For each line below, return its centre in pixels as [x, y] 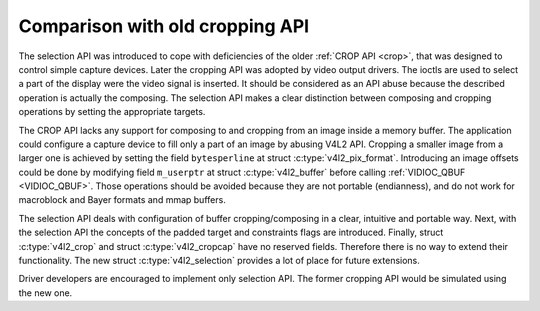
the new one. [45, 292]
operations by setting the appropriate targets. [112, 112]
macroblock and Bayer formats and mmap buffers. [122, 200]
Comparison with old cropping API [164, 26]
